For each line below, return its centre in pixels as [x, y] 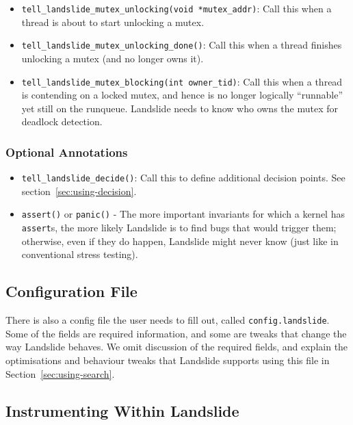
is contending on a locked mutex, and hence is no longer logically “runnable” [182, 95]
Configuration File [71, 291]
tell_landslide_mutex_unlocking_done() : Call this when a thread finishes [182, 45]
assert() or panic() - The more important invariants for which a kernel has [183, 214]
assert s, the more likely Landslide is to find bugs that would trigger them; [179, 228]
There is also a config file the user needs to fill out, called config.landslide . [168, 320]
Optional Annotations [67, 152]
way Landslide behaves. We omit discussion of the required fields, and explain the [177, 347]
